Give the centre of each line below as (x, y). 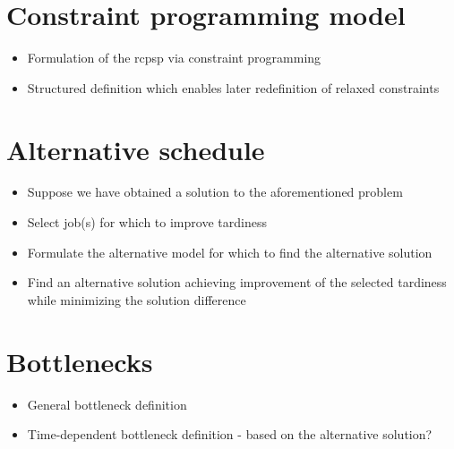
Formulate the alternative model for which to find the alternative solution (230, 252)
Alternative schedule (136, 149)
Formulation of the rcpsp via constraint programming (174, 58)
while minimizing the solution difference (137, 299)
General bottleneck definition (107, 404)
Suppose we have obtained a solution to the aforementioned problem (215, 192)
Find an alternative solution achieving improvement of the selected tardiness (237, 282)
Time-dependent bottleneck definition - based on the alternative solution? (230, 434)
